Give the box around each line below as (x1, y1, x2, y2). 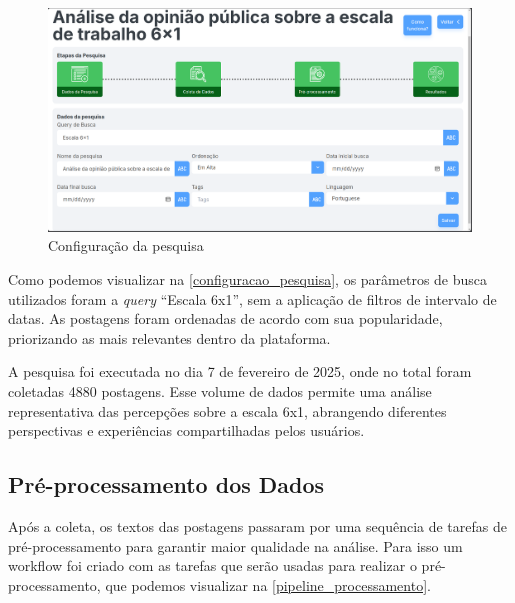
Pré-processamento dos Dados (8, 469, 325, 500)
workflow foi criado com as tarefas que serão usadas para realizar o (8, 555, 417, 576)
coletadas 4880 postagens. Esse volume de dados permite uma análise (8, 380, 432, 401)
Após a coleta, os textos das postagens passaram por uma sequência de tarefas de (8, 515, 507, 536)
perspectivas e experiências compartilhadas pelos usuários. (8, 420, 365, 441)
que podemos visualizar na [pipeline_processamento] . (105, 574, 431, 595)
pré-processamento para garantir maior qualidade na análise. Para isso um (8, 535, 463, 556)
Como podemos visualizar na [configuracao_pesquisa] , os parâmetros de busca (8, 268, 488, 289)
